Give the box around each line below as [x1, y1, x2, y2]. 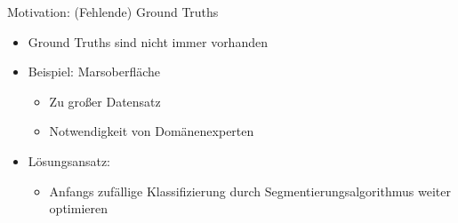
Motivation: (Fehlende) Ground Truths [7, 3, 219, 20]
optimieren [49, 199, 108, 218]
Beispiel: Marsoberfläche [28, 62, 161, 81]
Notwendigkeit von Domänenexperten [49, 122, 254, 140]
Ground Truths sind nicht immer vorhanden [28, 32, 268, 51]
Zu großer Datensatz [49, 92, 161, 110]
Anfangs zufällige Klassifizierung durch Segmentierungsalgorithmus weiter [49, 181, 451, 200]
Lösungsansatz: [28, 151, 111, 170]
